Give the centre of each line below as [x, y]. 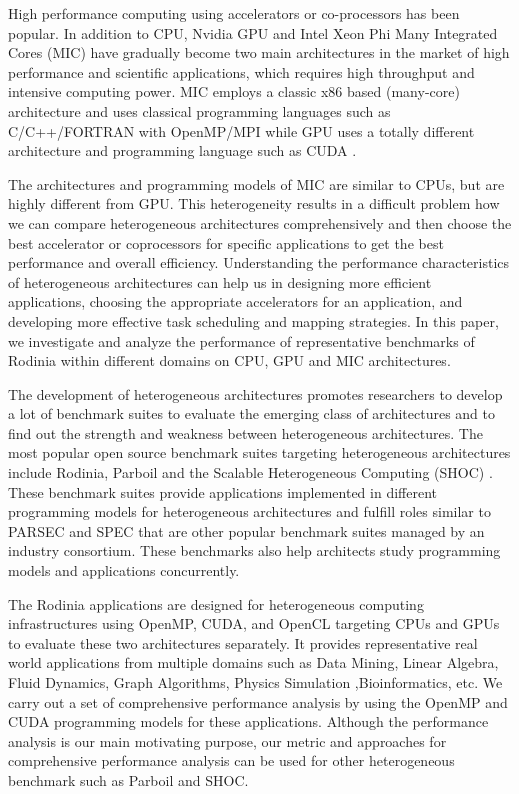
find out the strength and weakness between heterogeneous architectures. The [245, 432]
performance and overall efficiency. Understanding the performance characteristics [259, 262]
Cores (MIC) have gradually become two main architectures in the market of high [259, 52]
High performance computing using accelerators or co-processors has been [234, 13]
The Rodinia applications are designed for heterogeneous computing [216, 603]
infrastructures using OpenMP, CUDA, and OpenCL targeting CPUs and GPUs [254, 623]
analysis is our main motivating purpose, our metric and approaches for [227, 740]
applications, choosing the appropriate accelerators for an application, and [235, 301]
